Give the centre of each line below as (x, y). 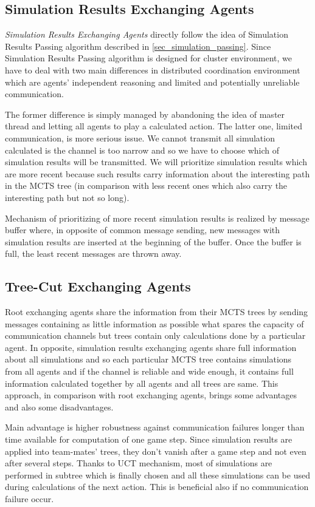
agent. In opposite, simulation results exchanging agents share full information (151, 347)
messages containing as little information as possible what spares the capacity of (154, 323)
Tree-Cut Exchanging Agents (98, 286)
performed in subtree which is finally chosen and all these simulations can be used (157, 475)
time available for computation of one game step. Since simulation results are (149, 439)
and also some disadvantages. (59, 407)
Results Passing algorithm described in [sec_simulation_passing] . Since (138, 46)
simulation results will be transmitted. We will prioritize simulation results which (156, 162)
